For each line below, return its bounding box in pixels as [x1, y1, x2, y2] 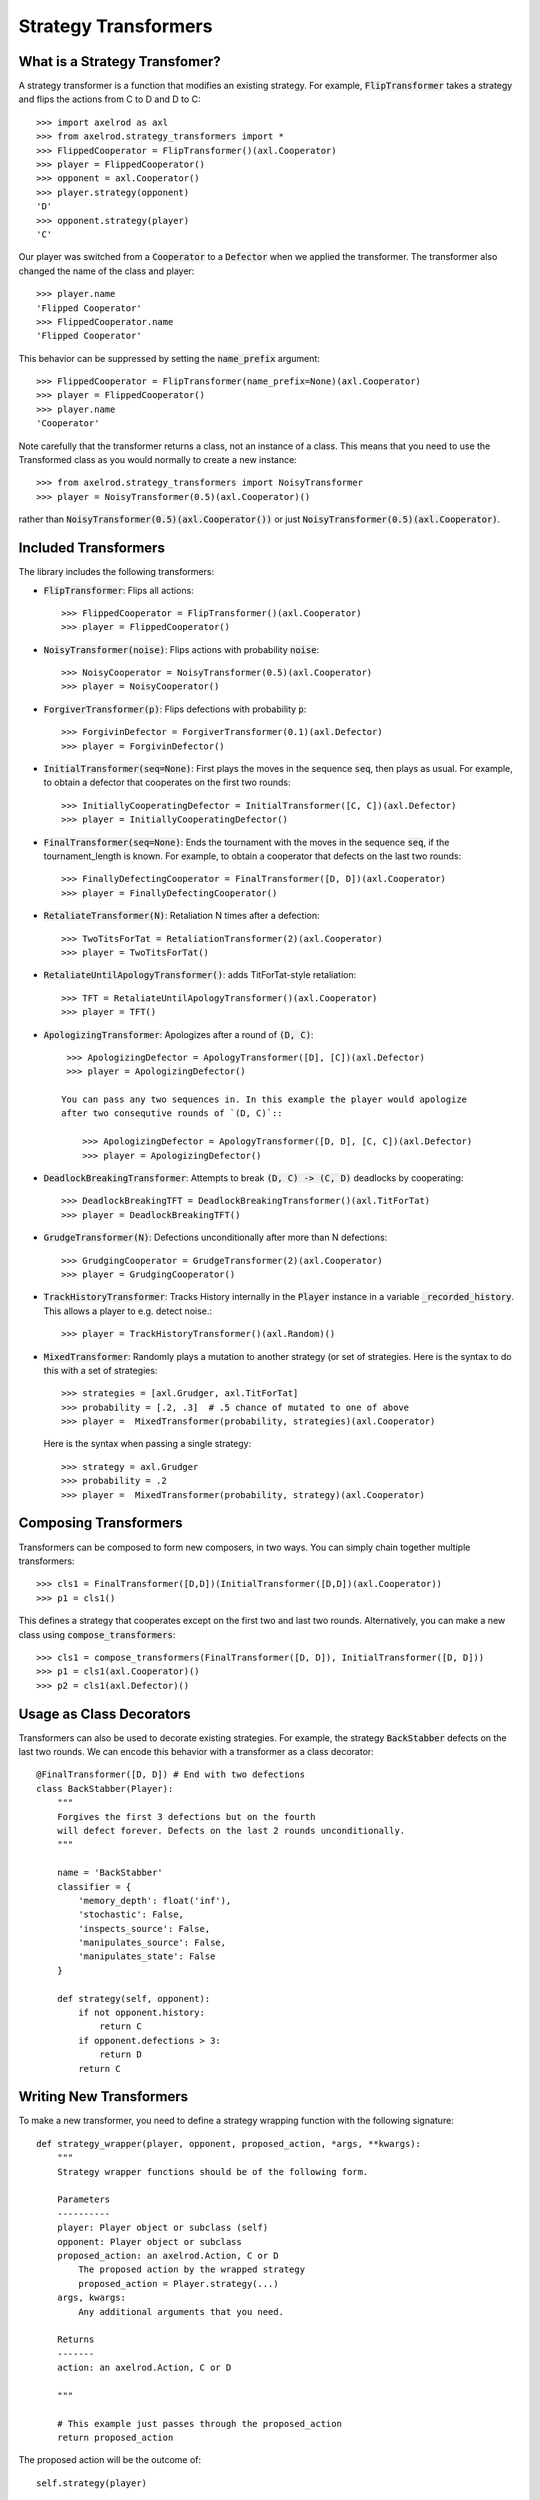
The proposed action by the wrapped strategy [78, 2264, 305, 2275]
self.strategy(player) [36, 2477, 148, 2489]
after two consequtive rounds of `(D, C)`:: [61, 1108, 284, 1119]
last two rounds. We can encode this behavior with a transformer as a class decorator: [18, 1745, 374, 1757]
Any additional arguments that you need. [78, 2306, 285, 2317]
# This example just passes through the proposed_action [56, 2418, 342, 2429]
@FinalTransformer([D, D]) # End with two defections [36, 1769, 305, 1780]
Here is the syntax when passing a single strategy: [43, 1438, 252, 1450]
